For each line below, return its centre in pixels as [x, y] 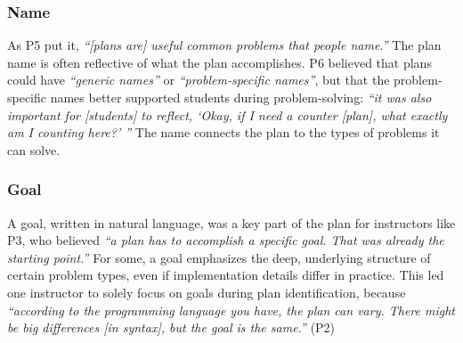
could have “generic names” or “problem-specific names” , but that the [199, 80]
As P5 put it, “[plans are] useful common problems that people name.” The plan [224, 45]
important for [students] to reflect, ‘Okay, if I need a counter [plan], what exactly [227, 114]
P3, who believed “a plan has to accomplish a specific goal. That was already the [226, 240]
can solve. [34, 149]
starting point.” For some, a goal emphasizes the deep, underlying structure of [219, 257]
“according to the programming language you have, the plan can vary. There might [231, 310]
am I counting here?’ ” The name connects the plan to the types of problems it [223, 132]
